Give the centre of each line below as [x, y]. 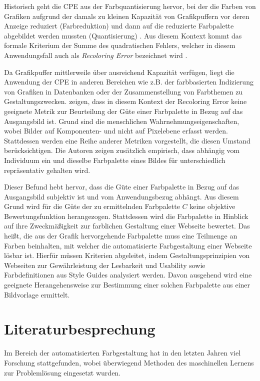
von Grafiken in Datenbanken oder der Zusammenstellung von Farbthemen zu [123, 91]
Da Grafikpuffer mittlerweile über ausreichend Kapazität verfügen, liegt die [119, 72]
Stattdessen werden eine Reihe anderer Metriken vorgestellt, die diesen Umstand [127, 140]
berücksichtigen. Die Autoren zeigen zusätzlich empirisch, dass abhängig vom [122, 150]
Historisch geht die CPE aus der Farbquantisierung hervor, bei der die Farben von [130, 6]
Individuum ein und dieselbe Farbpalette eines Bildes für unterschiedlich [115, 160]
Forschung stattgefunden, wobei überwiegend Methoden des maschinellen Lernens [129, 362]
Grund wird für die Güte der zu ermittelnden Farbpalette [92, 206]
